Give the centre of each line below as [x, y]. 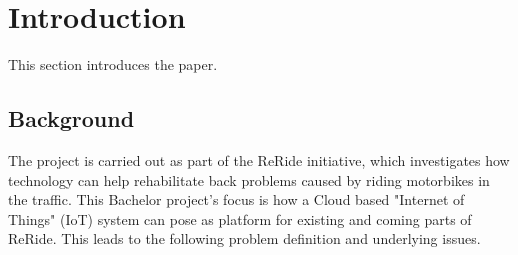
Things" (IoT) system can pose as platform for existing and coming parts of [240, 218]
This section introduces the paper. [113, 64]
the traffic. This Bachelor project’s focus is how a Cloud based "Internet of [236, 199]
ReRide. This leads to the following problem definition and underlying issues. [244, 238]
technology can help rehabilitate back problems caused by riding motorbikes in [249, 179]
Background [71, 118]
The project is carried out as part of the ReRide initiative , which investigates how [259, 159]
